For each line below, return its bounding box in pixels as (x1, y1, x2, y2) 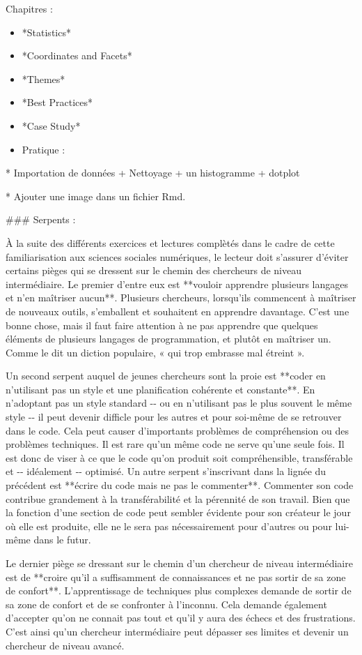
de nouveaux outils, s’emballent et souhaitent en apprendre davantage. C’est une (6, 303, 349, 318)
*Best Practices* (22, 95, 93, 110)
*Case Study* (22, 118, 81, 133)
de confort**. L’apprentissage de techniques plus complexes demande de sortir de (6, 583, 352, 598)
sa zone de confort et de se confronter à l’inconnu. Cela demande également (6, 596, 327, 611)
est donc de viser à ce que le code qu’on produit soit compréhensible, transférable (6, 450, 353, 465)
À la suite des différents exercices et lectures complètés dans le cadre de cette (6, 235, 335, 250)
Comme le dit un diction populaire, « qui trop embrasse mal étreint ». (6, 345, 305, 359)
